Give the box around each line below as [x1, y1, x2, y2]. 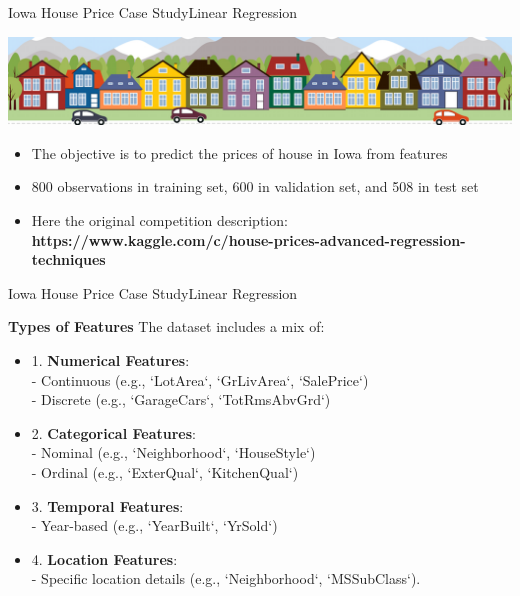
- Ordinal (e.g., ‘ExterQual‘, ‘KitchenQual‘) [31, 461, 299, 482]
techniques [31, 249, 106, 270]
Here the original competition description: [31, 209, 288, 230]
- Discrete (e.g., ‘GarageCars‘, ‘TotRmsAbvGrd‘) [31, 389, 331, 410]
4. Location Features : [31, 548, 178, 569]
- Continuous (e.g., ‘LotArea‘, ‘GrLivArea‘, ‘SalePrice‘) [31, 369, 369, 390]
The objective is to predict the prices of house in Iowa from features [31, 142, 448, 163]
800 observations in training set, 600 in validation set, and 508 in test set [31, 176, 479, 197]
